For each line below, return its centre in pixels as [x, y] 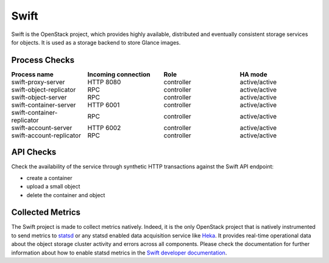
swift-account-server [42, 128]
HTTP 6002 [104, 128]
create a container [49, 178]
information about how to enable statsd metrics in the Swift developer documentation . [119, 253]
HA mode [253, 74]
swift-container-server [44, 105]
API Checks [34, 152]
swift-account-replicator [46, 135]
